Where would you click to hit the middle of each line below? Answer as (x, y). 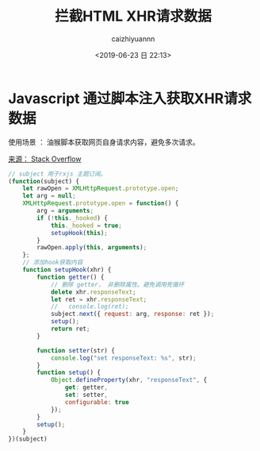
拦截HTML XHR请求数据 (133, 16)
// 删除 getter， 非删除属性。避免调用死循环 (117, 284)
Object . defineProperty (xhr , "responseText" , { (129, 380)
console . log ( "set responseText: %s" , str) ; (123, 358)
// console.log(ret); (90, 306)
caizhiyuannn (133, 39)
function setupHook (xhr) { (67, 270)
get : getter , (86, 387)
